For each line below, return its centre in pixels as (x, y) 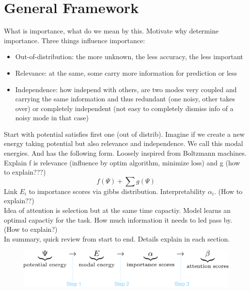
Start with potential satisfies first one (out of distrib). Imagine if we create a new (124, 134)
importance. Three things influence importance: (75, 40)
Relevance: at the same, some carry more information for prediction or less (126, 73)
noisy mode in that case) (52, 118)
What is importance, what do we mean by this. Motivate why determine (111, 31)
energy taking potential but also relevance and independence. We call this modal (124, 143)
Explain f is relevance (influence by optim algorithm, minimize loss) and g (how (122, 162)
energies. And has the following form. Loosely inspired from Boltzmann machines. (125, 153)
